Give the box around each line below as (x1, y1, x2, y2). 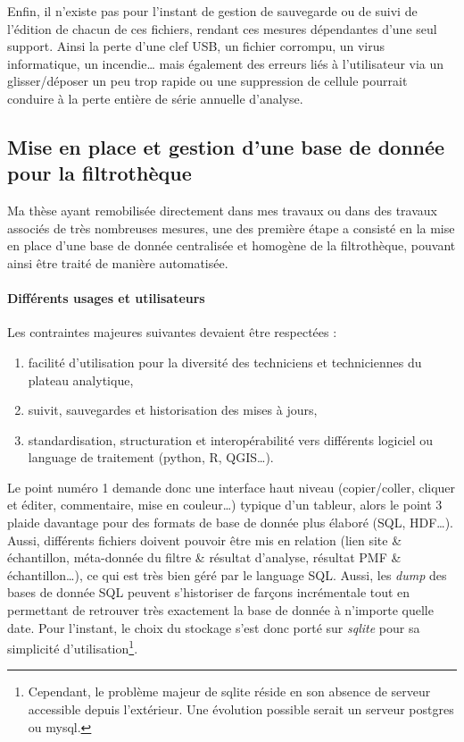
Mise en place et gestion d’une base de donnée (7, 132, 445, 160)
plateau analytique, (28, 370, 134, 389)
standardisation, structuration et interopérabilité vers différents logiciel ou (28, 430, 434, 449)
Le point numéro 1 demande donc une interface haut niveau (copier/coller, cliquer (7, 477, 456, 496)
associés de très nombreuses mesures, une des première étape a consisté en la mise (7, 218, 455, 237)
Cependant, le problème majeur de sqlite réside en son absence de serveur (28, 682, 431, 701)
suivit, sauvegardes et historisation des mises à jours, (28, 401, 318, 419)
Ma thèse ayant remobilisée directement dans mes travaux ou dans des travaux (7, 201, 438, 220)
